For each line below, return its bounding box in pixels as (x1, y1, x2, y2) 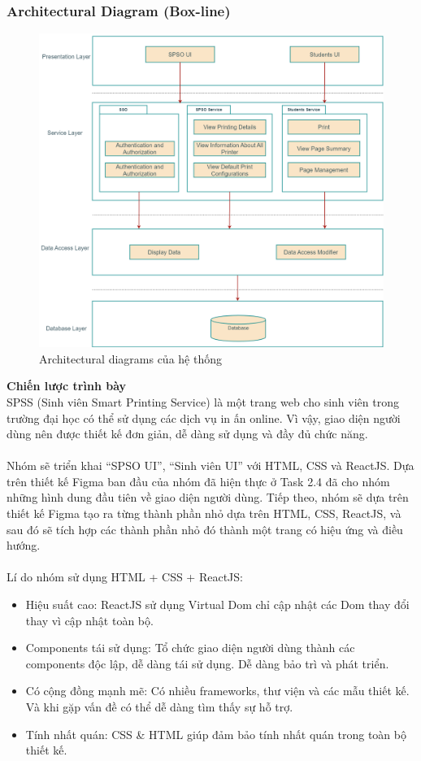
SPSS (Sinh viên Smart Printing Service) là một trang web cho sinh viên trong (7, 393, 399, 410)
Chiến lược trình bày (7, 377, 127, 394)
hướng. (7, 537, 41, 554)
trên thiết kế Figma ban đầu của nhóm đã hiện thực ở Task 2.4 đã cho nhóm (7, 472, 390, 489)
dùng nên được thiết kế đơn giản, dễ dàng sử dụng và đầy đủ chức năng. (7, 425, 368, 442)
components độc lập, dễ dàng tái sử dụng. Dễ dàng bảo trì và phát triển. (25, 654, 389, 672)
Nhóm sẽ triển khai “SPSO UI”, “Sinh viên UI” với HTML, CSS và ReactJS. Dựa (7, 457, 414, 474)
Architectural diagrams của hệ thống (39, 350, 222, 367)
